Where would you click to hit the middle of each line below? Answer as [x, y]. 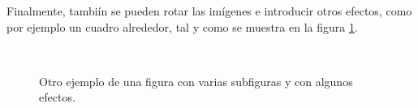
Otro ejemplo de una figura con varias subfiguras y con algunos [196, 81]
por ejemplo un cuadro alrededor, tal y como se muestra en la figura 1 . [182, 26]
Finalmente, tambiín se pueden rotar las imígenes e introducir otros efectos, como [209, 11]
